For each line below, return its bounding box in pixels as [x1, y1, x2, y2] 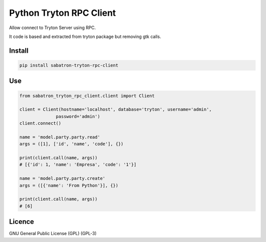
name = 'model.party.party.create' [19, 175, 105, 181]
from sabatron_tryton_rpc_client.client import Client [19, 93, 155, 99]
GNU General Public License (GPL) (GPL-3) [9, 231, 97, 237]
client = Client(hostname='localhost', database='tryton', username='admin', [19, 106, 212, 112]
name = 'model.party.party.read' [19, 134, 100, 140]
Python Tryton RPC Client [9, 7, 116, 18]
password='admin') [56, 113, 100, 119]
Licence [9, 217, 34, 226]
